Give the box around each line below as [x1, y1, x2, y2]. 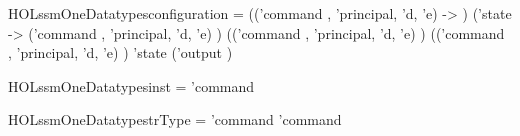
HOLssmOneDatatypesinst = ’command [8, 75, 255, 96]
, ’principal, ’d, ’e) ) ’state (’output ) [8, 42, 233, 63]
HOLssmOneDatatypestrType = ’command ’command [8, 109, 342, 130]
